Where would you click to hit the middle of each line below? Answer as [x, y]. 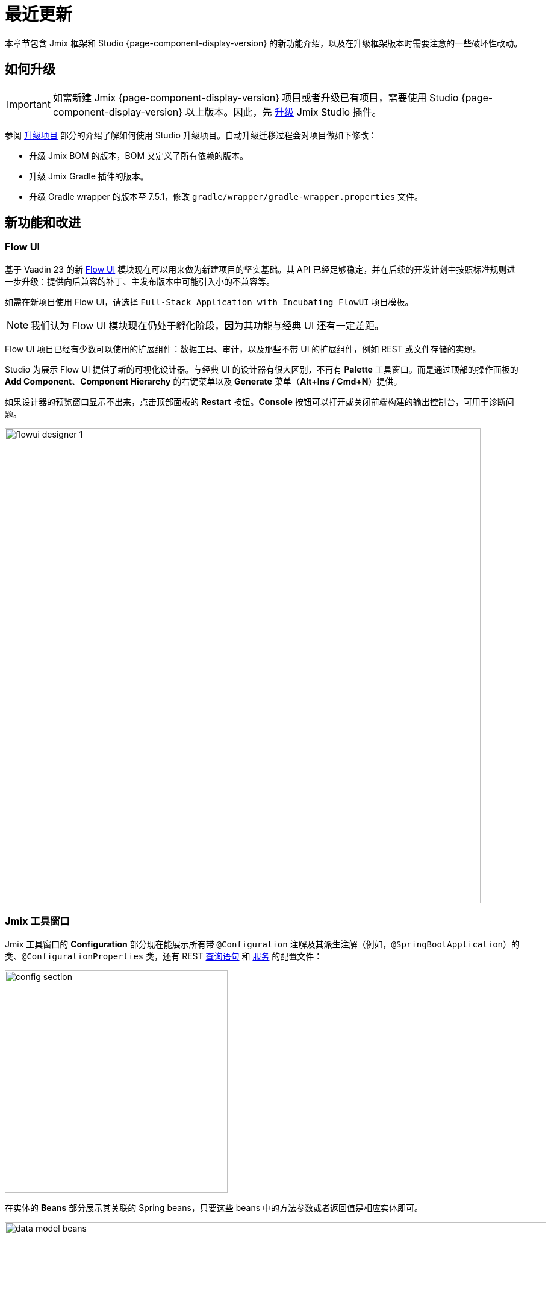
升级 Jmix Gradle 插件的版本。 [89, 176]
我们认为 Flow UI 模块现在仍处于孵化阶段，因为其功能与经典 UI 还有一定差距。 [207, 325]
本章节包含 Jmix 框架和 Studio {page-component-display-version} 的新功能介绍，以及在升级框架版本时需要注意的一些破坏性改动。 [264, 43]
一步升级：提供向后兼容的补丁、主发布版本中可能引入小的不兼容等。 [140, 281]
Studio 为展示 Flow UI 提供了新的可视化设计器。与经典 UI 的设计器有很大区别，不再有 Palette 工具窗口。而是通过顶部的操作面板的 [262, 369]
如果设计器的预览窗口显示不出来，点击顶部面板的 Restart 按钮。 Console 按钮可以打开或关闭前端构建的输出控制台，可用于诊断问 [260, 401]
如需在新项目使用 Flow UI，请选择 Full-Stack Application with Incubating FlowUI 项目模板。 [209, 302]
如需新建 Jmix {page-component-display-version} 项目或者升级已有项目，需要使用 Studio [256, 97]
